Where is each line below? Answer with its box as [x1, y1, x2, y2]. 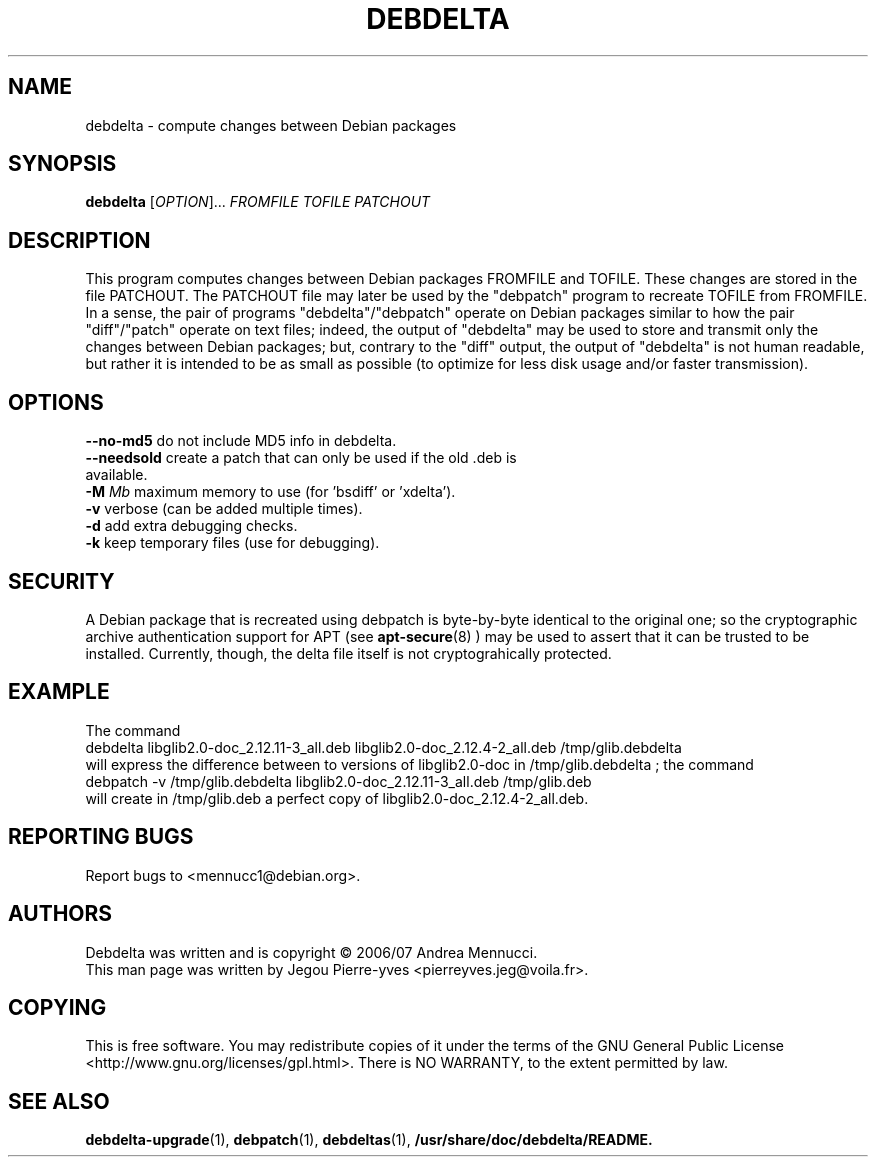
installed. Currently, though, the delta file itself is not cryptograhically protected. [85, 644, 612, 662]
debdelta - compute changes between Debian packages [85, 116, 457, 134]
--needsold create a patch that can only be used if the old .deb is [85, 449, 517, 467]
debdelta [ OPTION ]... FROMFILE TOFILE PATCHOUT [85, 193, 431, 211]
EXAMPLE [8, 679, 110, 705]
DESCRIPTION [8, 227, 151, 253]
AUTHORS [8, 901, 113, 927]
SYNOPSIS [8, 151, 117, 177]
